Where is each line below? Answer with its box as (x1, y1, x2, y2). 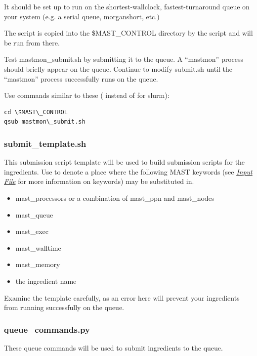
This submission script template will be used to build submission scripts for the (4, 157, 245, 167)
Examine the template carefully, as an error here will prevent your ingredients (4, 292, 240, 303)
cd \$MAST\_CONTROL (4, 108, 68, 116)
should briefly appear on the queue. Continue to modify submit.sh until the (4, 63, 232, 74)
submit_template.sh (4, 137, 86, 149)
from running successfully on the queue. (4, 302, 124, 312)
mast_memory (15, 259, 60, 269)
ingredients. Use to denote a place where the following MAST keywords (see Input (4, 166, 253, 177)
